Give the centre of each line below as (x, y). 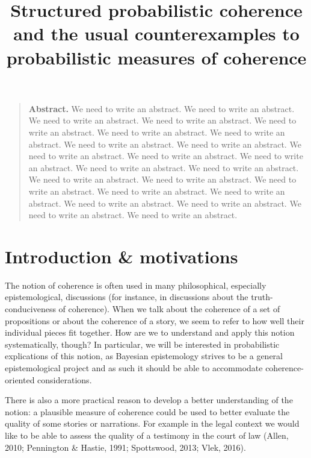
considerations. (65, 379)
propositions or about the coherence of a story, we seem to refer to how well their (155, 320)
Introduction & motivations (122, 256)
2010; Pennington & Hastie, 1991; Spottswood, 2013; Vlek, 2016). (125, 447)
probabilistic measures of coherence (156, 57)
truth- (262, 297)
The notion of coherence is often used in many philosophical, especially (136, 285)
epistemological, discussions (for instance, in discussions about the (127, 297)
